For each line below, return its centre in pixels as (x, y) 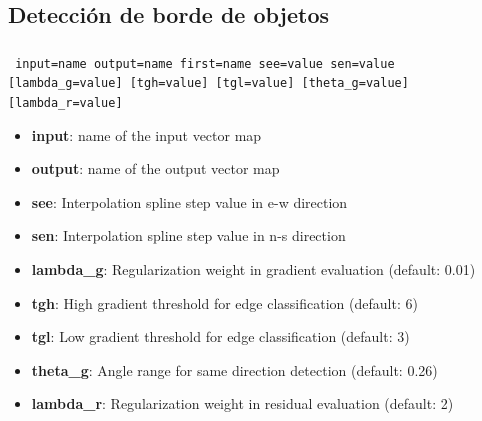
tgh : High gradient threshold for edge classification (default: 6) (224, 302)
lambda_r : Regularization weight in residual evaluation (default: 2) (242, 403)
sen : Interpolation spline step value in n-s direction (188, 235)
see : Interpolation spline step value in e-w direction (189, 201)
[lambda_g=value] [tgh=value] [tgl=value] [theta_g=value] (208, 83)
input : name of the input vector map (146, 134)
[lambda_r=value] (65, 103)
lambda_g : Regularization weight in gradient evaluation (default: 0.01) (253, 269)
